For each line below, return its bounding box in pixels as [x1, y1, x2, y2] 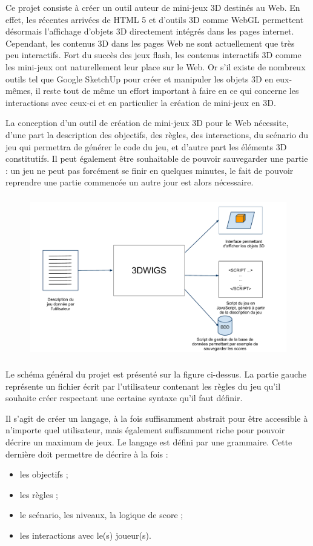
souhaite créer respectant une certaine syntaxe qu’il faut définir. [5, 391, 243, 404]
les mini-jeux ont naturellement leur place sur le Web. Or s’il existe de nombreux [5, 60, 306, 73]
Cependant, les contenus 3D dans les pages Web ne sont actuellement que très [5, 36, 295, 49]
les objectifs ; [19, 468, 68, 481]
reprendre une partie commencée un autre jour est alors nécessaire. [5, 176, 254, 188]
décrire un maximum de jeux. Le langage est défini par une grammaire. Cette [5, 436, 292, 448]
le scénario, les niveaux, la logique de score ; [19, 508, 183, 521]
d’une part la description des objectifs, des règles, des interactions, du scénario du [5, 128, 309, 141]
